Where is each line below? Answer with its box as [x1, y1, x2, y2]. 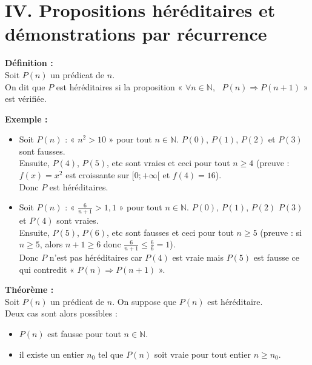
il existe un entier [19, 347, 84, 360]
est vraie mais [172, 251, 224, 264]
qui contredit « [19, 263, 75, 275]
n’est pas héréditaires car [49, 251, 142, 264]
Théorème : [5, 283, 54, 296]
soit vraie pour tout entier [154, 347, 251, 360]
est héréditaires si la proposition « [56, 80, 183, 93]
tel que [98, 347, 124, 360]
